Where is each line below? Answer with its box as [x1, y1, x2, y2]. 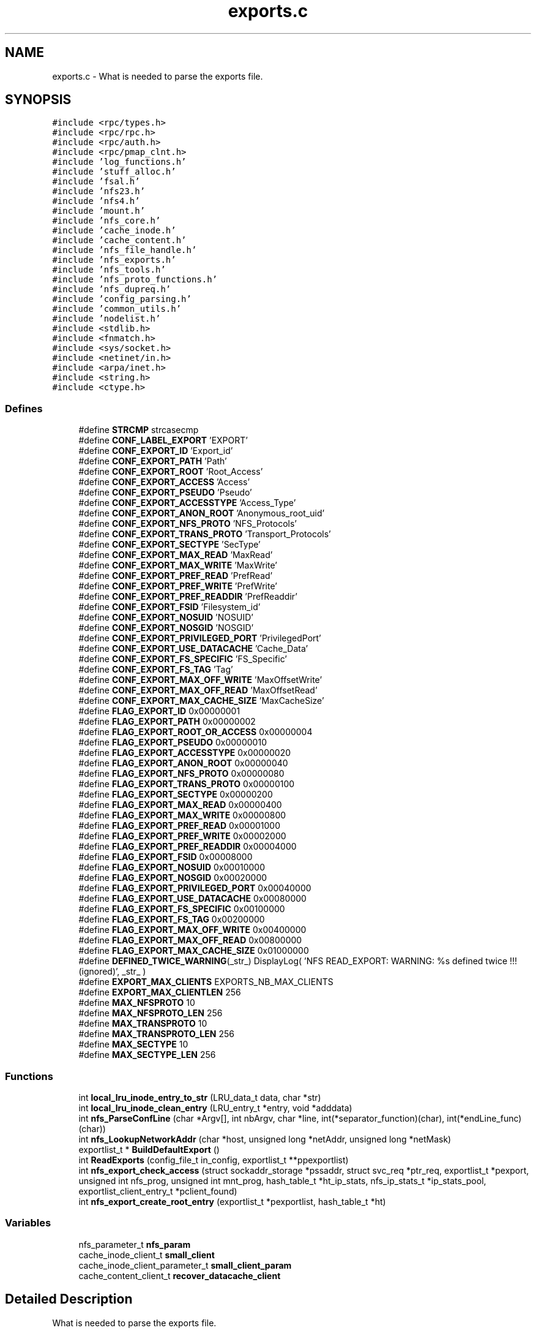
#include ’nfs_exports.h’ [52, 255, 176, 265]
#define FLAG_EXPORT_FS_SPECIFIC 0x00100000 [78, 904, 285, 915]
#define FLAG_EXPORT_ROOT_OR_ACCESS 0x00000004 [78, 727, 313, 738]
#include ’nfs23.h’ [52, 186, 146, 197]
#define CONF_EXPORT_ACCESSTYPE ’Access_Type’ [78, 497, 296, 508]
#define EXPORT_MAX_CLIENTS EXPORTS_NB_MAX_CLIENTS [78, 976, 333, 987]
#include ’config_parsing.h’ [52, 294, 192, 304]
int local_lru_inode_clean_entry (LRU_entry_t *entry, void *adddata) [78, 1102, 352, 1113]
